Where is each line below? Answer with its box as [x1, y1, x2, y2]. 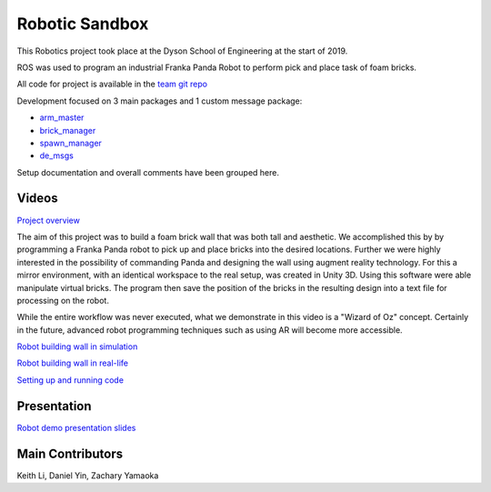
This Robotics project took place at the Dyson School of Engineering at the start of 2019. [16, 45, 348, 56]
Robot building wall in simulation [16, 341, 138, 352]
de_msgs [39, 150, 75, 161]
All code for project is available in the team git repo [16, 78, 208, 90]
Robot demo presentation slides [16, 422, 136, 433]
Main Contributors [16, 446, 123, 461]
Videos [16, 191, 58, 206]
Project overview [16, 215, 81, 226]
